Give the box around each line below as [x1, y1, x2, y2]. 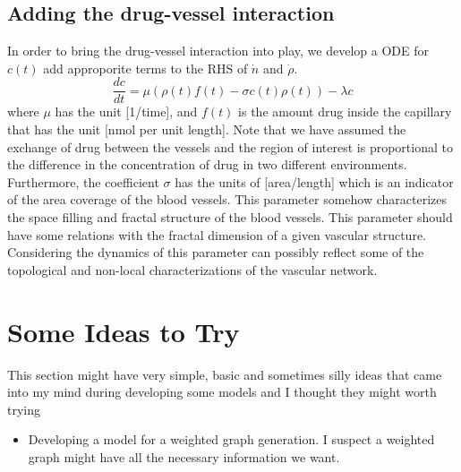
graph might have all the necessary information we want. [28, 447, 340, 466]
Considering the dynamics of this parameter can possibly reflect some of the [7, 243, 424, 262]
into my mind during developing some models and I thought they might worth [7, 382, 437, 401]
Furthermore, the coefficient [7, 172, 159, 191]
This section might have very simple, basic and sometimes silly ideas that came [7, 365, 442, 383]
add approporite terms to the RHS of [43, 58, 248, 77]
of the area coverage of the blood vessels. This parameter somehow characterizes [7, 190, 447, 209]
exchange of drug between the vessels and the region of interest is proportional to [7, 137, 453, 156]
